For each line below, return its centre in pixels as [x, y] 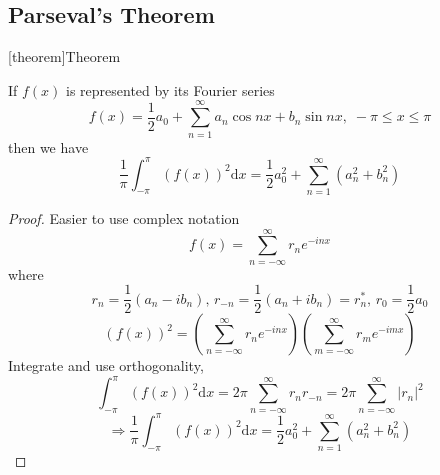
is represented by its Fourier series [170, 89]
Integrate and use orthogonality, [106, 365]
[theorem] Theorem [64, 56]
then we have [48, 146]
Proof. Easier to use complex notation [124, 217]
